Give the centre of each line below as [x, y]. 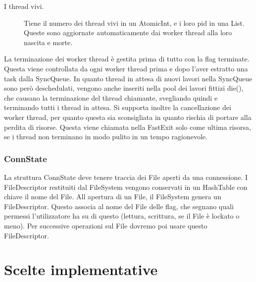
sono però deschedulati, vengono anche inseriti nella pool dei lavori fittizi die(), [124, 88]
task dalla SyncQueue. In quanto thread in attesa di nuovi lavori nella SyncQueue [128, 78]
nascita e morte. [48, 42]
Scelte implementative [81, 269]
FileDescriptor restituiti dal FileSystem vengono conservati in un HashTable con [126, 187]
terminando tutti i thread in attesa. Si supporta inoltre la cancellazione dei [118, 107]
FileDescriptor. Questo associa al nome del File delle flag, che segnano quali [119, 206]
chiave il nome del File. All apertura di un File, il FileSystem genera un [113, 197]
